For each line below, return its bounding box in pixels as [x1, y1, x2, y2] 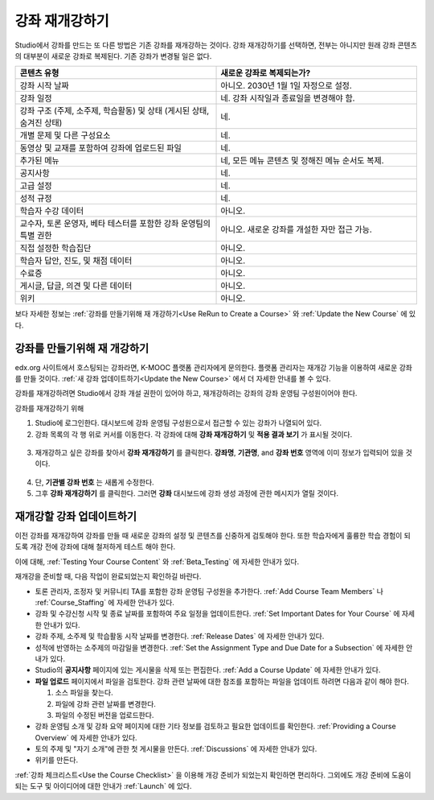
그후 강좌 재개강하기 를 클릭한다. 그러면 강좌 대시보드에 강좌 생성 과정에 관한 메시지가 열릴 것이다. [35, 489, 339, 498]
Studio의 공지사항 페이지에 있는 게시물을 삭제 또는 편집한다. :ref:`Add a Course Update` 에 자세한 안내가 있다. [35, 665, 381, 675]
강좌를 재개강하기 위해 [14, 403, 84, 413]
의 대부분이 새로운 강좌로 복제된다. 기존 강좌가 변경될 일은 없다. [14, 51, 212, 60]
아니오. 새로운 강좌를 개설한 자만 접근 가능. [220, 224, 373, 235]
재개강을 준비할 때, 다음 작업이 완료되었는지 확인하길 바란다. [14, 571, 202, 581]
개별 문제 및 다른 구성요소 [19, 130, 111, 141]
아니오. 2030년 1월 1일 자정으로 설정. [220, 80, 353, 92]
